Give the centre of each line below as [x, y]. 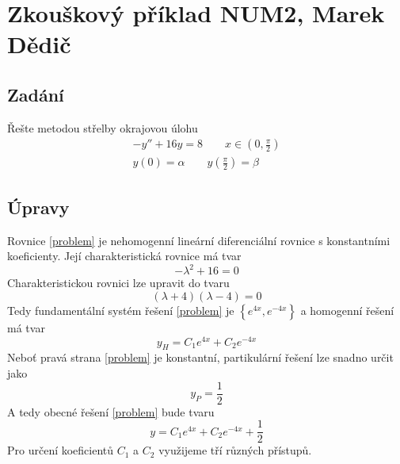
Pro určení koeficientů [61, 450]
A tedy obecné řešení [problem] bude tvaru [111, 411]
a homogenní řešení [347, 310]
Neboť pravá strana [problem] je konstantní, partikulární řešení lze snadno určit [200, 357]
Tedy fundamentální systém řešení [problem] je [121, 310]
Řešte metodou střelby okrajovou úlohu [103, 127]
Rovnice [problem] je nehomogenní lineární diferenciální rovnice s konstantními [199, 240]
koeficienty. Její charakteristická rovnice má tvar [124, 256]
